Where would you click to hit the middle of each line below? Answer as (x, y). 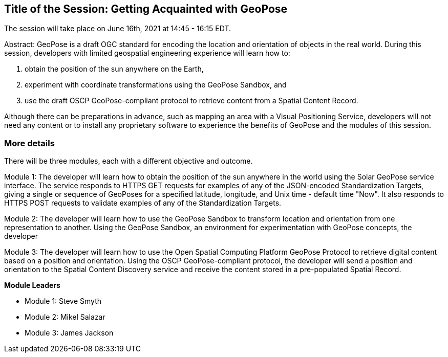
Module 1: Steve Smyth (63, 301)
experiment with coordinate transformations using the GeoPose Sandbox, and (156, 85)
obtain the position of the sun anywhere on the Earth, (114, 69)
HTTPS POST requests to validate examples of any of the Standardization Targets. (143, 203)
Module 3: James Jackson (69, 333)
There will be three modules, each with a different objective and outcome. (129, 161)
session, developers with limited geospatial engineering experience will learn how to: (147, 53)
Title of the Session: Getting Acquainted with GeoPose (146, 9)
